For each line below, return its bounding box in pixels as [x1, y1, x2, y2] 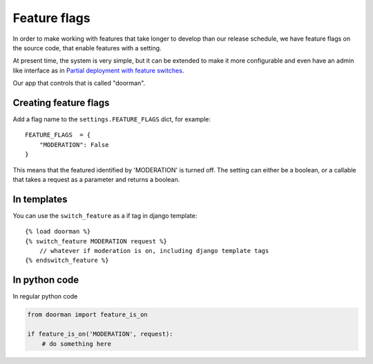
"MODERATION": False [39, 141, 109, 148]
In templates [12, 193, 68, 205]
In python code [12, 274, 79, 286]
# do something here [41, 340, 112, 347]
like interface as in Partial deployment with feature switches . [12, 66, 184, 74]
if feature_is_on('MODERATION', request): [27, 330, 173, 338]
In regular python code [12, 292, 78, 301]
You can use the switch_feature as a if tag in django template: [12, 211, 198, 220]
